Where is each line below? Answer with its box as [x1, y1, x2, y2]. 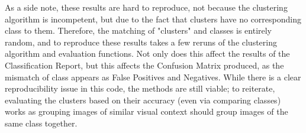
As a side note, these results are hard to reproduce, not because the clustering [5, 1, 288, 13]
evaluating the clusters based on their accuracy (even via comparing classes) [5, 93, 281, 106]
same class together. [5, 116, 78, 129]
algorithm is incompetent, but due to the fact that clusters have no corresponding [5, 12, 301, 25]
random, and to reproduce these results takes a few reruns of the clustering [5, 35, 277, 48]
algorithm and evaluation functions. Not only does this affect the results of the [5, 47, 290, 60]
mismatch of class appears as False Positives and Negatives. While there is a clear [5, 70, 301, 83]
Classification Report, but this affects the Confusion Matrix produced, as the [5, 59, 284, 71]
